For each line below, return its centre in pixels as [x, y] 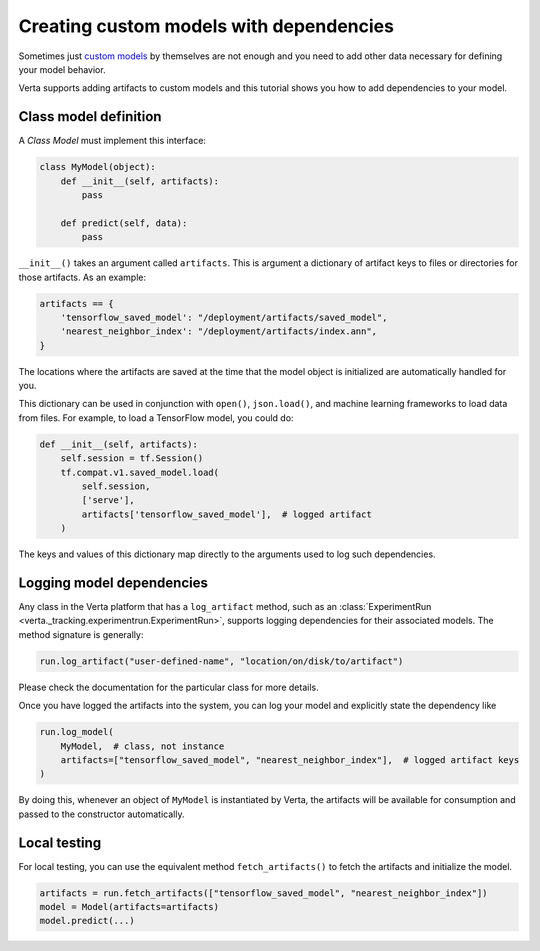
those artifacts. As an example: [82, 277]
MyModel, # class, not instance [142, 746]
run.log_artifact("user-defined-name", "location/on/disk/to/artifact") [221, 661]
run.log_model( [76, 732]
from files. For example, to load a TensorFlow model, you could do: [156, 417]
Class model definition [90, 116]
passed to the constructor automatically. [101, 814]
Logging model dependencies [113, 582]
